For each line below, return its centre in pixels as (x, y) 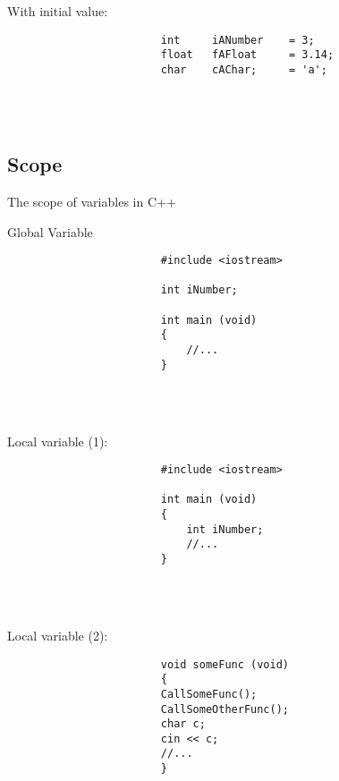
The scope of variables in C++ (92, 201)
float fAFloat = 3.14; (247, 55)
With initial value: (58, 11)
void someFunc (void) (225, 664)
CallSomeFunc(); (209, 694)
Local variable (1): (58, 441)
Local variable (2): (58, 635)
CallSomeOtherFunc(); (225, 709)
